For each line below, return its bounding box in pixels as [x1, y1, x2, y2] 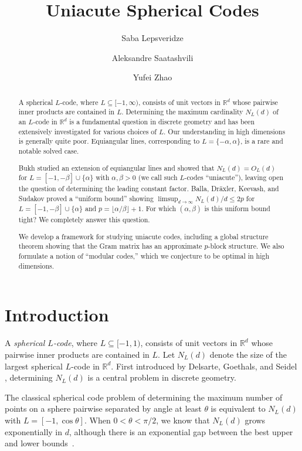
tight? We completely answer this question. [18, 215, 150, 225]
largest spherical [5, 360, 63, 372]
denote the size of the [209, 348, 287, 360]
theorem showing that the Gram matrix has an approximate [18, 241, 202, 251]
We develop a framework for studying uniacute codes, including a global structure [18, 231, 269, 241]
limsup [158, 195, 178, 202]
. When [84, 413, 111, 426]
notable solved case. [18, 145, 79, 155]
